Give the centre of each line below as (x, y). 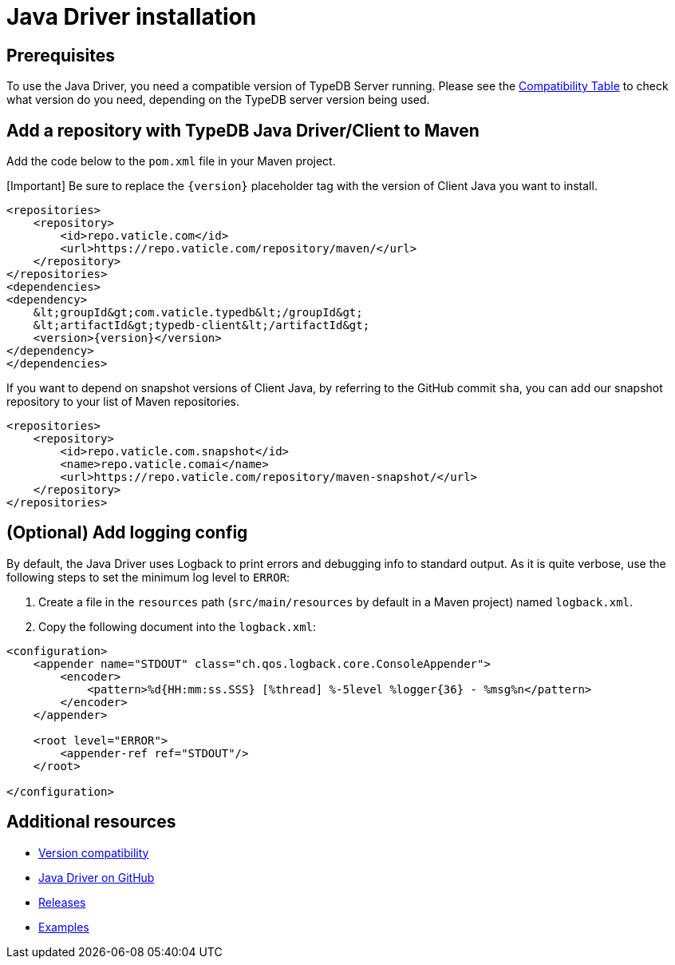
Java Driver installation (132, 17)
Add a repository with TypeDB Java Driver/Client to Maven (243, 130)
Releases (62, 902)
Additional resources (91, 822)
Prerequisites (61, 55)
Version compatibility (94, 852)
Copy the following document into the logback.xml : (178, 626)
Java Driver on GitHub (97, 877)
